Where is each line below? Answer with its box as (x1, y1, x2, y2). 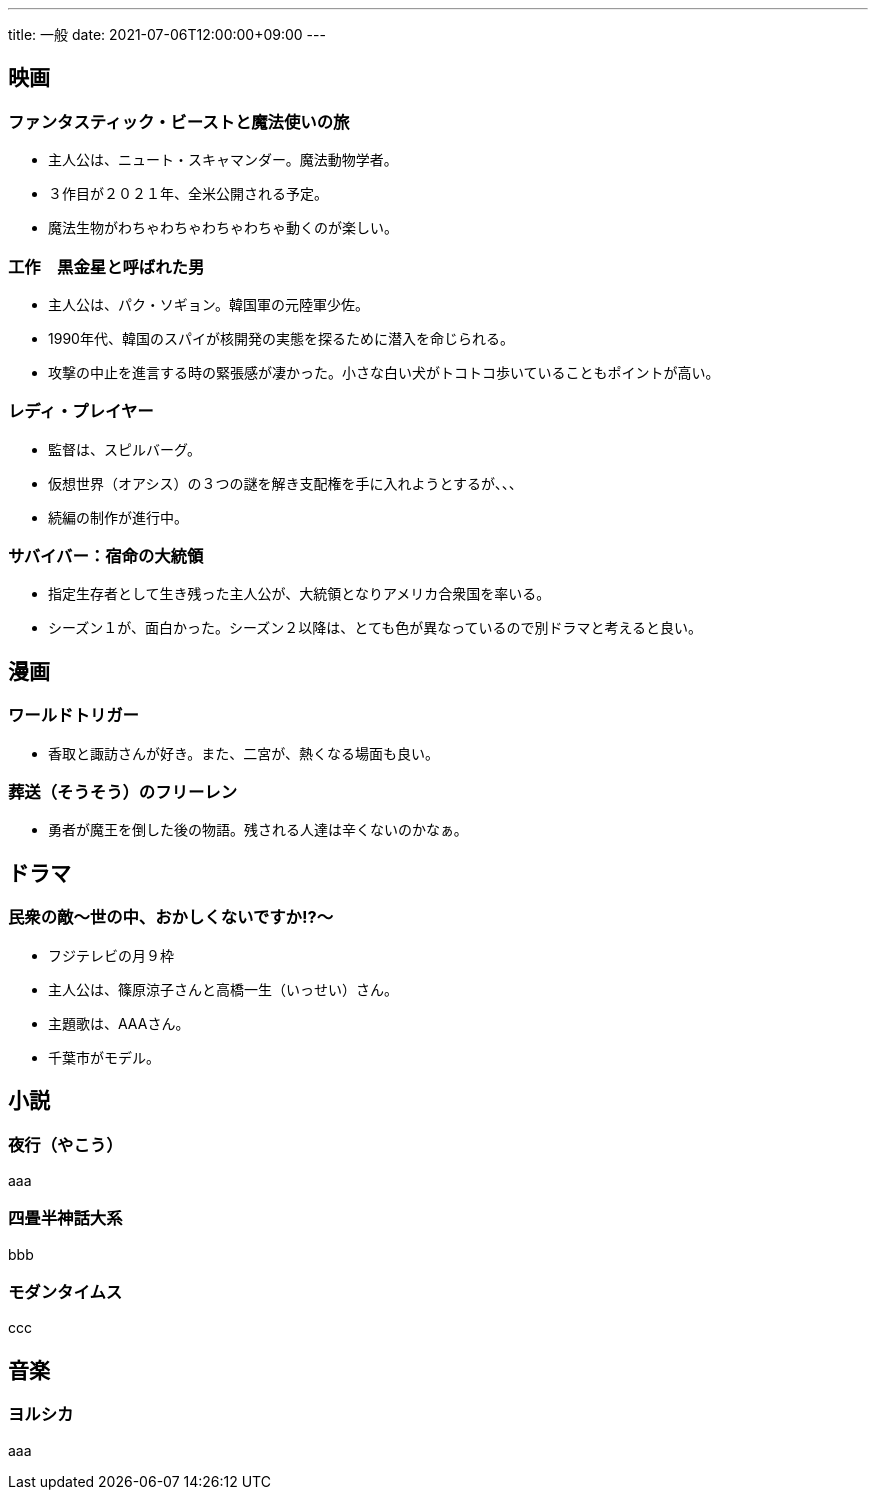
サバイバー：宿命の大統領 (8, 546, 204, 567)
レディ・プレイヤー (8, 401, 154, 422)
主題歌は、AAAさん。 (48, 1014, 190, 1032)
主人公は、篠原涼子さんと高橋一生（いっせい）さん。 (48, 980, 398, 998)
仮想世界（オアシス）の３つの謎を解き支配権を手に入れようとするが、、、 (48, 474, 523, 492)
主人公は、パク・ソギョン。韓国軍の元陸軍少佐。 (48, 295, 369, 313)
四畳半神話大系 (8, 1208, 123, 1229)
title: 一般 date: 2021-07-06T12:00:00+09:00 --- (8, 26, 326, 43)
